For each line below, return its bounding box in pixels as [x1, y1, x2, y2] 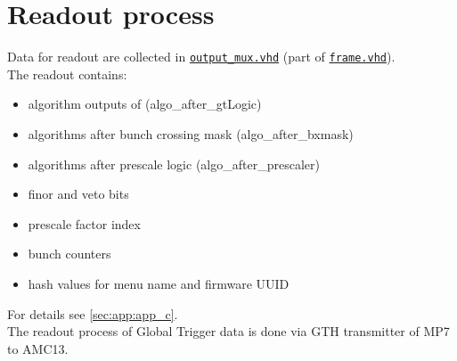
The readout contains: [7, 64, 127, 83]
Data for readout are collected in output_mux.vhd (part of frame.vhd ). [7, 47, 396, 66]
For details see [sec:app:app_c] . [7, 304, 178, 323]
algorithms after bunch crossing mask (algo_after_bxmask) [28, 124, 354, 143]
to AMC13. [7, 339, 69, 357]
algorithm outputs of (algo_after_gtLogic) [28, 94, 262, 113]
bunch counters [28, 244, 111, 263]
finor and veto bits [28, 185, 129, 203]
